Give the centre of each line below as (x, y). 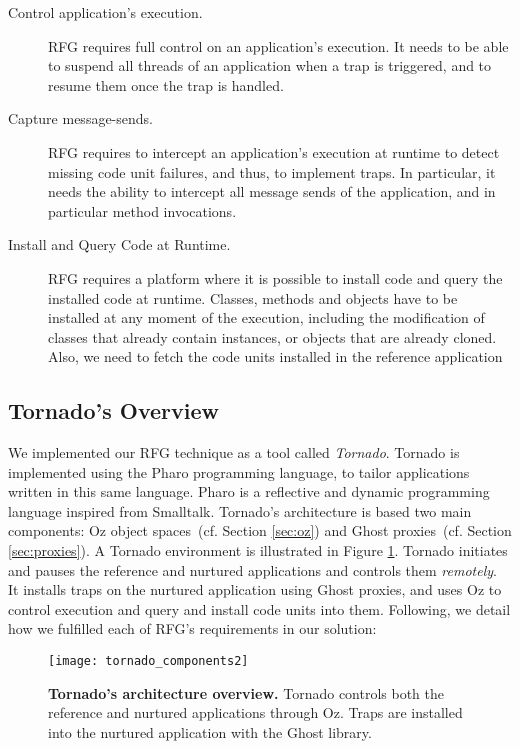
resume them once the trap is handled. (166, 84)
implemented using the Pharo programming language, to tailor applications (239, 471)
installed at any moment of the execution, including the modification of (266, 317)
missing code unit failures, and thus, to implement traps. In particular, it (272, 171)
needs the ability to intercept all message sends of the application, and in (272, 191)
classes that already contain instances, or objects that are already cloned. (272, 336)
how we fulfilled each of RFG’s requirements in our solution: (192, 628)
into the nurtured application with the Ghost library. (210, 731)
